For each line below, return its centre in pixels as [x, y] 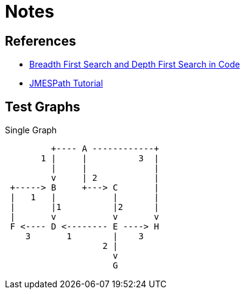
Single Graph [31, 130]
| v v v [84, 217]
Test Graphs [43, 107]
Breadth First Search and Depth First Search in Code [135, 65]
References [41, 41]
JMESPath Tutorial [66, 83]
